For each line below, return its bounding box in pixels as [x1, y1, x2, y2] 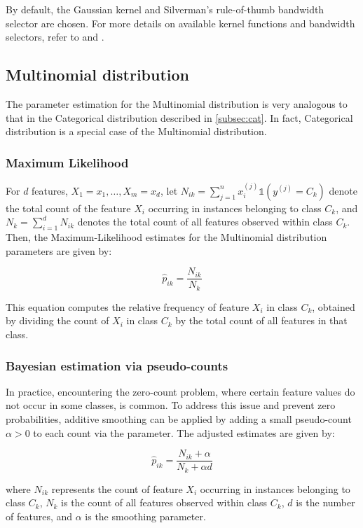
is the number [296, 495, 355, 510]
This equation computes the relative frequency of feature [6, 299, 249, 314]
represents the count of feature [51, 481, 183, 496]
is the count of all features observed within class [61, 495, 268, 510]
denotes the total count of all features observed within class [77, 214, 333, 229]
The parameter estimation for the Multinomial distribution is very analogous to [6, 96, 348, 111]
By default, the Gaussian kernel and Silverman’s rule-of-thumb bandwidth [6, 2, 324, 16]
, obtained [312, 299, 355, 314]
